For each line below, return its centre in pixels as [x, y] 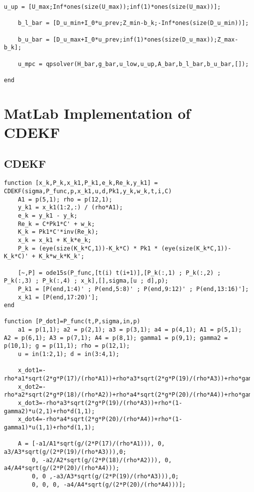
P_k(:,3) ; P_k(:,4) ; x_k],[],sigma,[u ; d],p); [86, 281]
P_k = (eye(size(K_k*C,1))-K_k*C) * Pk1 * [88, 248]
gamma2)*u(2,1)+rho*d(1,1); [50, 411]
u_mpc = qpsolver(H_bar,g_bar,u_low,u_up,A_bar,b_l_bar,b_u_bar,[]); [133, 64]
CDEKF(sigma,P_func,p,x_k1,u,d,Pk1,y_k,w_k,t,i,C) [88, 191]
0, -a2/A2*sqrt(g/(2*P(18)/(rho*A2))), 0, [102, 460]
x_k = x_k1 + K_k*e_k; [54, 240]
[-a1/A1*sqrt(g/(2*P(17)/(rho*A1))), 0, [98, 444]
